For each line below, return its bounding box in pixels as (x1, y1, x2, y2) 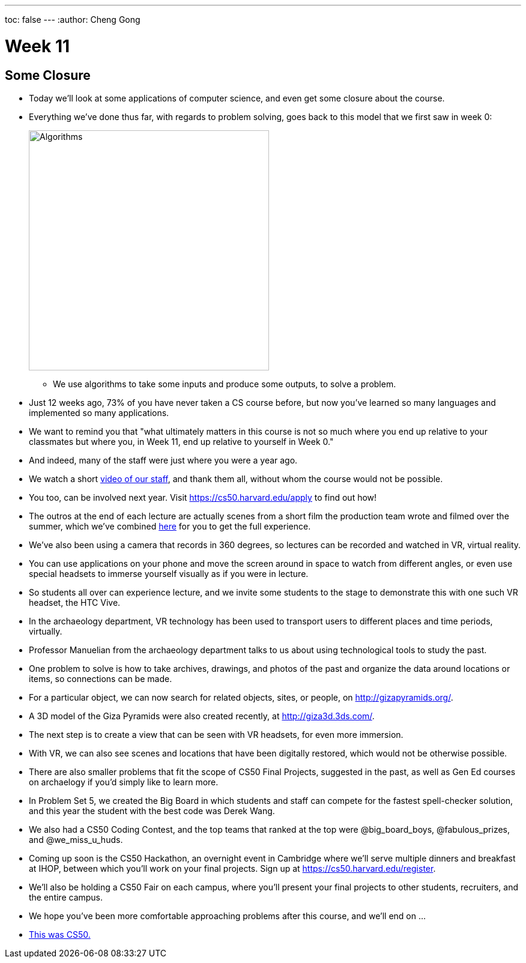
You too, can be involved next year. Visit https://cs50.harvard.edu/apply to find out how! (29, 492, 377, 503)
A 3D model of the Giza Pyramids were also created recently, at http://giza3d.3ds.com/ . (29, 710, 375, 721)
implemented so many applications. (29, 407, 169, 418)
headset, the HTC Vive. (29, 597, 121, 608)
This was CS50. (29, 929, 91, 940)
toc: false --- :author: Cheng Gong (5, 14, 141, 25)
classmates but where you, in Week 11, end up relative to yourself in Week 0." (29, 436, 334, 447)
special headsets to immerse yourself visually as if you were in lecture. (29, 568, 309, 579)
